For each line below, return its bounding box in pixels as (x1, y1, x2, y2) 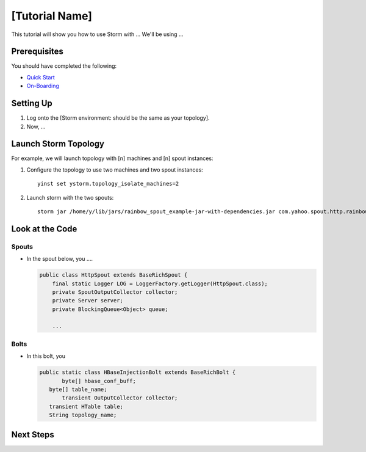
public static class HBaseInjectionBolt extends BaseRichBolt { (39, 369, 236, 376)
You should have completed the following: (11, 62, 117, 70)
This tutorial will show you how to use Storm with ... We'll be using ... (11, 31, 184, 38)
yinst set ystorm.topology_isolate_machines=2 (37, 180, 179, 188)
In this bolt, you (26, 352, 65, 360)
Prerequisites (11, 46, 63, 57)
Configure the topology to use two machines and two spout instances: (26, 166, 204, 173)
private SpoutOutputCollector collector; (52, 288, 178, 296)
